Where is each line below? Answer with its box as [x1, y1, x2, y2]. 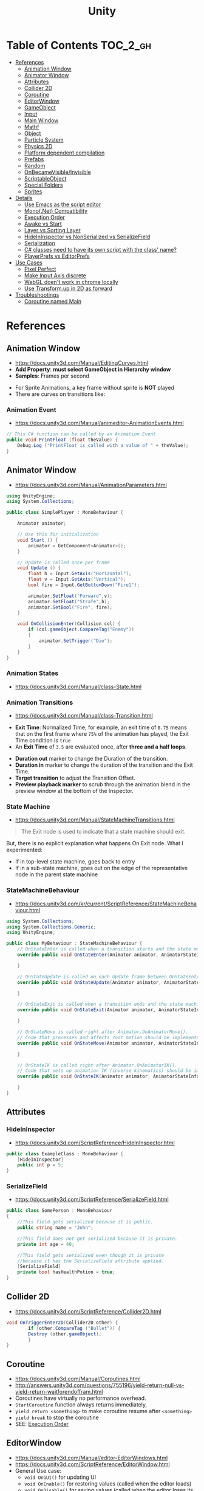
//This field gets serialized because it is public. [17, 1219, 154, 1225]
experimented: [6, 846, 42, 854]
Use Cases [15, 258, 42, 266]
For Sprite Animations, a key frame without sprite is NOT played [15, 384, 175, 391]
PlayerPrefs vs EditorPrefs [24, 252, 90, 260]
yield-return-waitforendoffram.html [15, 1388, 103, 1396]
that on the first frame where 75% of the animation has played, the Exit [15, 730, 189, 738]
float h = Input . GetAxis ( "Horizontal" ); [28, 570, 132, 577]
